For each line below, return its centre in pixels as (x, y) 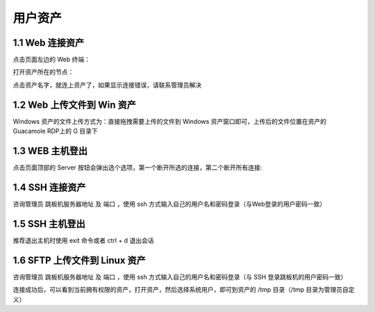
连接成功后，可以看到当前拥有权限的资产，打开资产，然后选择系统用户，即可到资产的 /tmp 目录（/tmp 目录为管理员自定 (184, 290)
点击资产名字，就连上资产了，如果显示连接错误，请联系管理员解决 (107, 85)
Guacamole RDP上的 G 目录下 (56, 131)
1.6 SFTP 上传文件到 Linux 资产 (79, 260)
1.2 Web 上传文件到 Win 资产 (75, 105)
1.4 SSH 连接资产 (49, 187)
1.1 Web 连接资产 (49, 43)
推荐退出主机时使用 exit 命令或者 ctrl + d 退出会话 (83, 240)
